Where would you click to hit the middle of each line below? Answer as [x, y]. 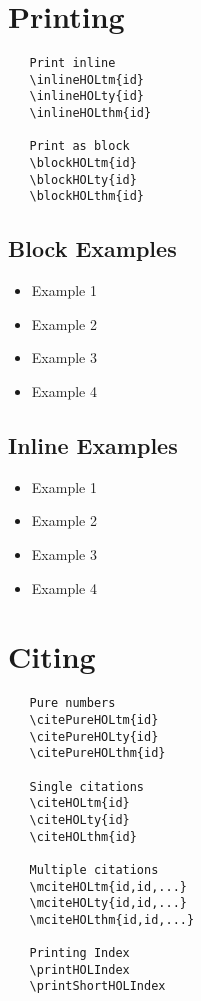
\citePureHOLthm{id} [97, 753]
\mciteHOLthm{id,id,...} [112, 919]
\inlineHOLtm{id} [87, 79]
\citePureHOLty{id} [94, 736]
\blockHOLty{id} [83, 179]
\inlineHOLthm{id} [90, 113]
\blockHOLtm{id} [83, 163]
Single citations [87, 786]
